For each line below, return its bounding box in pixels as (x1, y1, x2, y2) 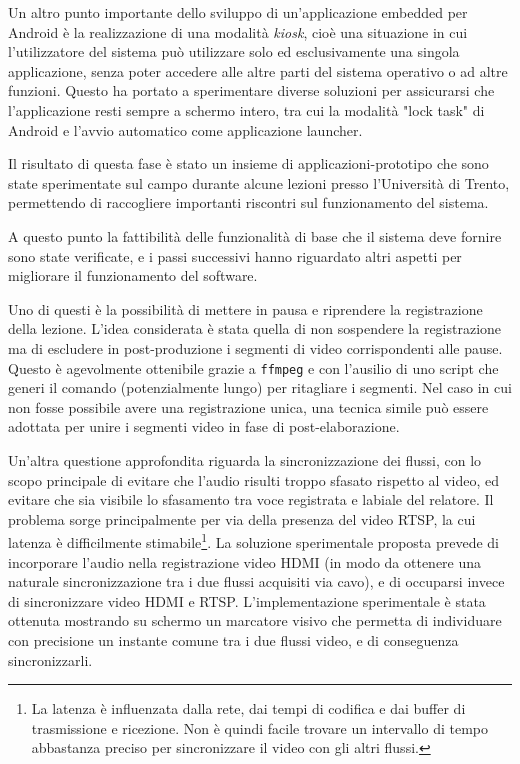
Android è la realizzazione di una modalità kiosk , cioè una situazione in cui (8, 21, 468, 42)
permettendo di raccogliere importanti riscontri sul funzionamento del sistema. (8, 192, 489, 213)
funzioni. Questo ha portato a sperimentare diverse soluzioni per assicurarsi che (8, 80, 495, 101)
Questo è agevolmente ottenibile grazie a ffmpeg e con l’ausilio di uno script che (8, 357, 499, 378)
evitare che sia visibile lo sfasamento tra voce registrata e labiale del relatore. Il (8, 489, 494, 510)
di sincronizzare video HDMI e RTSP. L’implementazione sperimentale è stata (8, 590, 486, 611)
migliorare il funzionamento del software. (8, 265, 258, 286)
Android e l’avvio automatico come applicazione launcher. (8, 119, 363, 140)
